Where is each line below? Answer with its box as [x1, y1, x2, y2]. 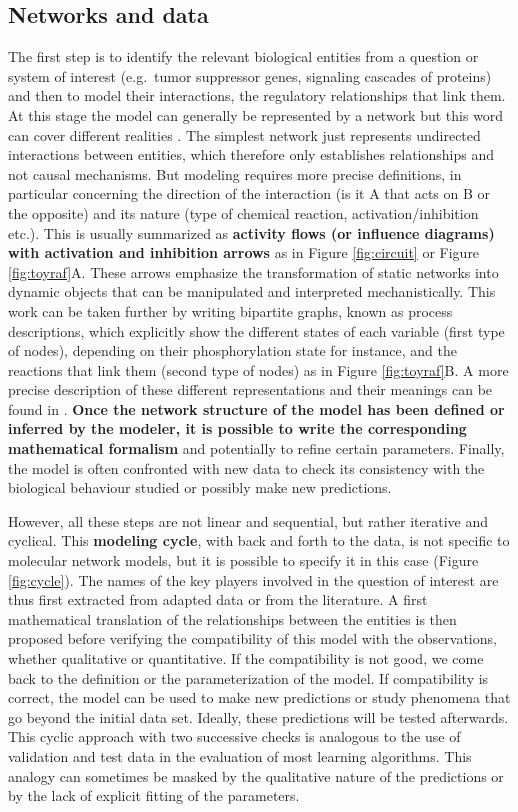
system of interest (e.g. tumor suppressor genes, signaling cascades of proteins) [8, 65, 492, 86]
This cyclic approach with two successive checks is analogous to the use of [8, 726, 461, 747]
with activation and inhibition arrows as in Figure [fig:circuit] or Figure [8, 242, 480, 263]
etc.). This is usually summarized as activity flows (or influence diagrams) [8, 222, 495, 243]
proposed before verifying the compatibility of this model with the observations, [8, 628, 497, 649]
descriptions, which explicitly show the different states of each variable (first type [8, 320, 505, 341]
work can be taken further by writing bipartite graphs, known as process [8, 300, 453, 321]
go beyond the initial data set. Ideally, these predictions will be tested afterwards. [8, 706, 509, 727]
